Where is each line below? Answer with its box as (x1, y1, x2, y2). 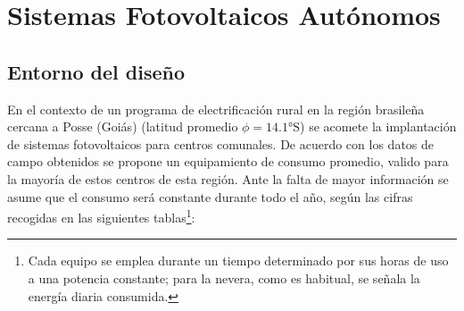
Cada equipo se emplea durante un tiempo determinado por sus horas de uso (28, 251, 449, 270)
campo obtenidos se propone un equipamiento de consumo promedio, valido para (7, 152, 449, 171)
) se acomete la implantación (300, 117, 457, 136)
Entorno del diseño (7, 57, 186, 85)
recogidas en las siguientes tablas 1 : (7, 206, 195, 226)
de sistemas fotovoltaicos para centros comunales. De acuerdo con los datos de (7, 134, 435, 153)
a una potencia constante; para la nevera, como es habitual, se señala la (28, 268, 420, 287)
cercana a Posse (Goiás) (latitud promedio (7, 117, 238, 136)
